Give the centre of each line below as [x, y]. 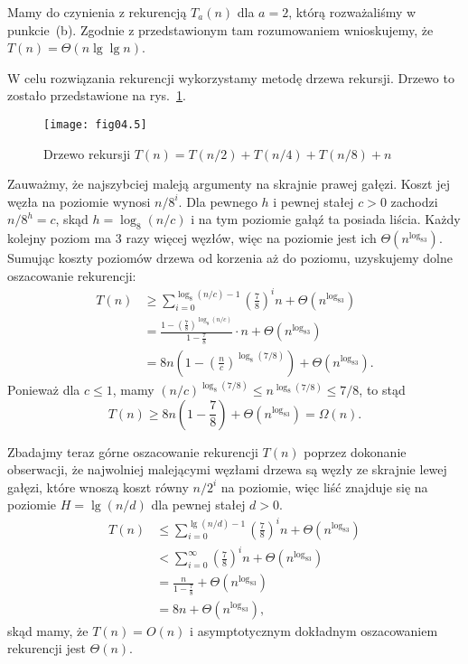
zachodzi [414, 201]
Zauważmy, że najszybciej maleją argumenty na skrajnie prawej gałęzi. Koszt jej [229, 184]
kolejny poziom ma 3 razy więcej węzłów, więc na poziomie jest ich [192, 238]
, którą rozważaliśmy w [352, 12]
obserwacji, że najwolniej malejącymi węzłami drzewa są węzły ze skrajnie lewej [227, 469]
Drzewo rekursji [87, 153]
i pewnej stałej [314, 201]
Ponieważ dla [44, 390]
